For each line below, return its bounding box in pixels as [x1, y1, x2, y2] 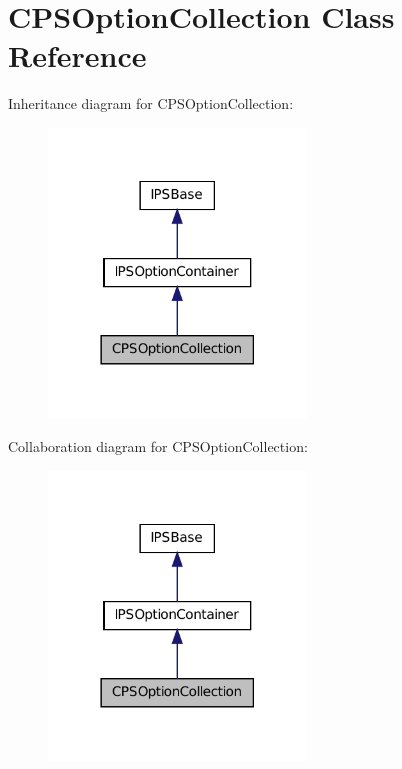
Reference [8, 35, 147, 76]
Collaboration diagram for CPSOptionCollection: [8, 436, 308, 457]
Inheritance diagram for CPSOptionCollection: [8, 93, 294, 114]
